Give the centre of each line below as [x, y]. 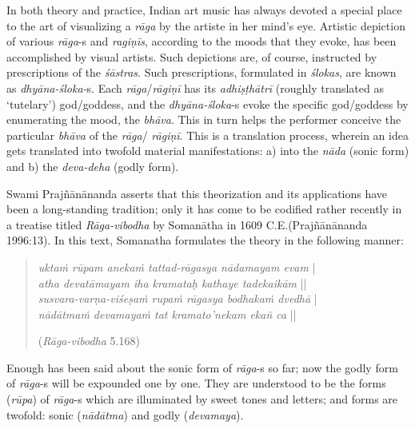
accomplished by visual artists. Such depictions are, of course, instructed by [192, 56]
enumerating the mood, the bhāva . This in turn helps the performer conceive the [204, 119]
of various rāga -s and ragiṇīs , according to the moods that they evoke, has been [202, 41]
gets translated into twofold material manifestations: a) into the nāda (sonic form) [208, 151]
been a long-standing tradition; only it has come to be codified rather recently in [204, 209]
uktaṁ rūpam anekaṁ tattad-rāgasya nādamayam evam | [177, 266]
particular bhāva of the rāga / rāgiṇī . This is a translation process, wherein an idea [207, 135]
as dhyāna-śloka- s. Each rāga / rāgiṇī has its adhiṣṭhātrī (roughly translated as [195, 87]
